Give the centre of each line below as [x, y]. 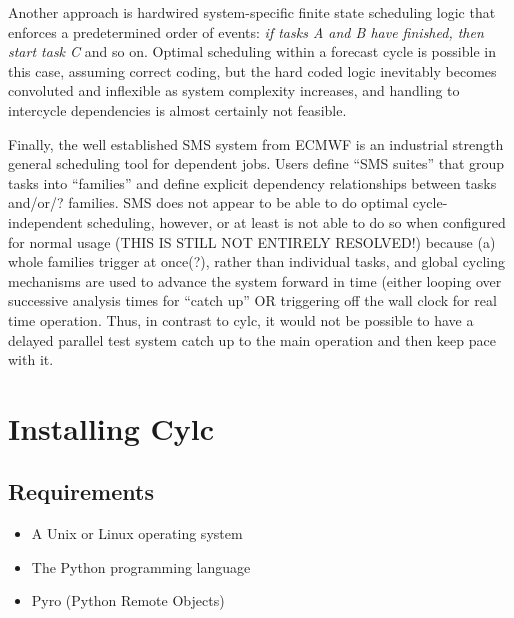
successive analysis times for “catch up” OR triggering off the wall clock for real [252, 300]
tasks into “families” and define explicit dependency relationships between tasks [252, 182]
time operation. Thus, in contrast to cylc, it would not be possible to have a [241, 319]
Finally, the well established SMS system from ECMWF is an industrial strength [256, 143]
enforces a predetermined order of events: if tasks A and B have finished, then [246, 31]
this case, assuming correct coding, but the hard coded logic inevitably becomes [252, 70]
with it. [31, 359]
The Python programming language [141, 566]
